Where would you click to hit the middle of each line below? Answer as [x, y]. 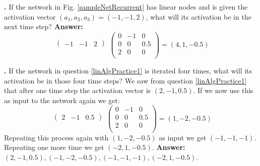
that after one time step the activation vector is [78, 90]
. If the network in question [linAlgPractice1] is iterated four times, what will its [128, 70]
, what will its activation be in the [199, 16]
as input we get [183, 137]
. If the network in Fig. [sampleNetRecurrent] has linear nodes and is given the [126, 7]
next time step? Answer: [44, 26]
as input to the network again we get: [62, 100]
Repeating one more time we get [54, 147]
